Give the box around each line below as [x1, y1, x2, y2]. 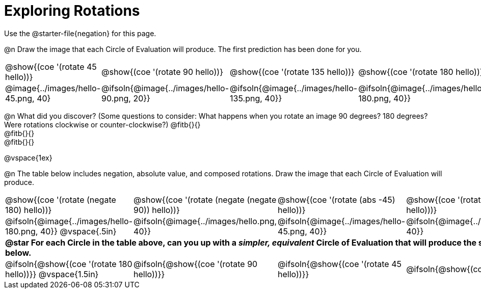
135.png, [230, 93, 262, 103]
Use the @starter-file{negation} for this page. [4, 29, 156, 38]
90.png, [101, 93, 131, 103]
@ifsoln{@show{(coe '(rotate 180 [5, 258, 132, 269]
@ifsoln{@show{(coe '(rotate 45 [278, 258, 402, 269]
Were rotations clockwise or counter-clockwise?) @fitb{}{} [4, 120, 201, 129]
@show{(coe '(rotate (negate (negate [133, 194, 277, 205]
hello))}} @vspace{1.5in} [5, 269, 99, 279]
